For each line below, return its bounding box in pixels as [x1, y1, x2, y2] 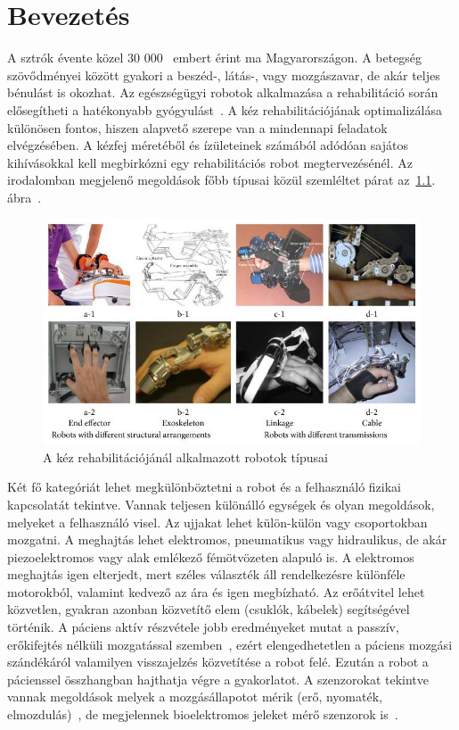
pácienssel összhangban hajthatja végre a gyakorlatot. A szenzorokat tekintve [7, 669, 429, 688]
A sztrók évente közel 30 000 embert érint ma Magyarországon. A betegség [7, 48, 422, 67]
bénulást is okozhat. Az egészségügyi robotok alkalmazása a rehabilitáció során [7, 83, 439, 102]
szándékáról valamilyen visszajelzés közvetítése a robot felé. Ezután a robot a [7, 652, 429, 671]
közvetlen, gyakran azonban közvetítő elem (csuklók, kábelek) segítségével [7, 600, 410, 618]
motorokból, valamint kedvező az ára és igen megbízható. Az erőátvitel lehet [7, 582, 425, 601]
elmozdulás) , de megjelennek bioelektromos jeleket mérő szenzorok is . [7, 705, 398, 724]
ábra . [7, 187, 42, 206]
